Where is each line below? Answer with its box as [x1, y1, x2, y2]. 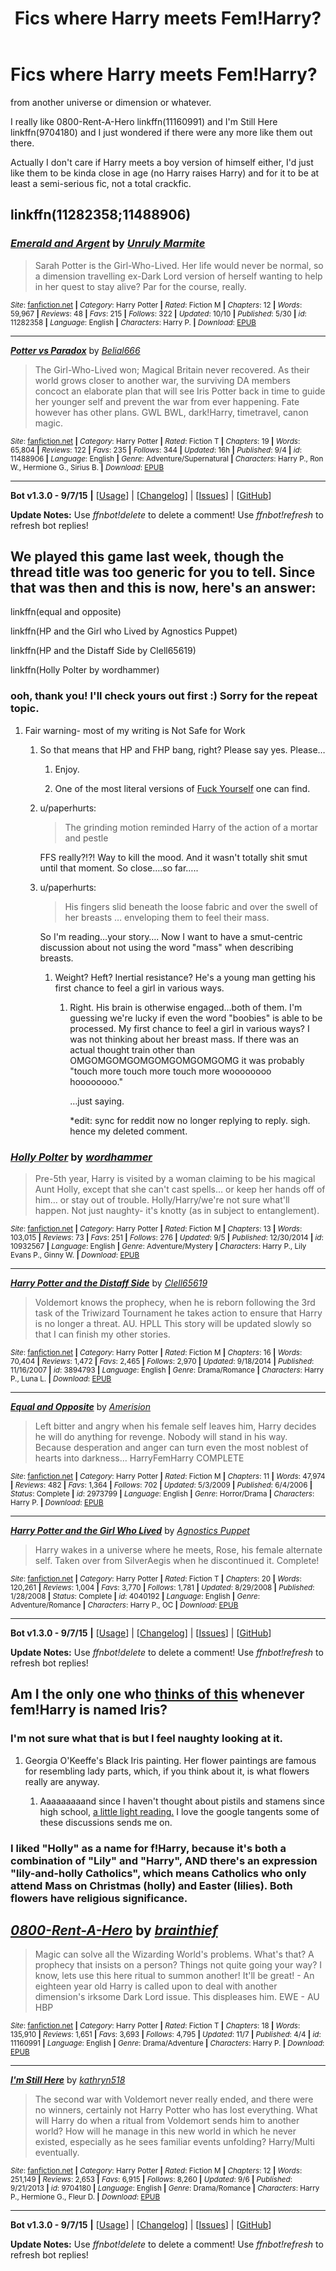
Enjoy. [54, 763, 80, 775]
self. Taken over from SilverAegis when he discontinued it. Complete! [34, 1555, 320, 1567]
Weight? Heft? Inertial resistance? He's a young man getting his [54, 971, 316, 983]
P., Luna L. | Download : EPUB [10, 1374, 112, 1384]
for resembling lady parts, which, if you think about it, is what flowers [24, 1765, 310, 1777]
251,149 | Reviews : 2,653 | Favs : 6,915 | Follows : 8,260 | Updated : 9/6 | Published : [10, 2175, 293, 2185]
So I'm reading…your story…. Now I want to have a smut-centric [39, 930, 303, 942]
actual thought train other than [69, 1043, 195, 1056]
